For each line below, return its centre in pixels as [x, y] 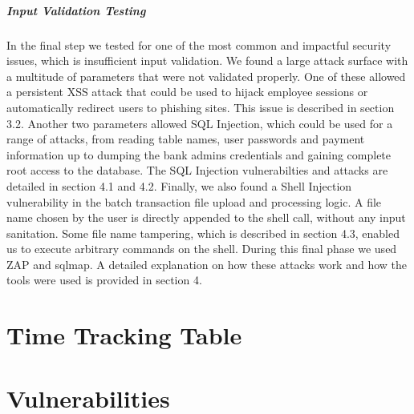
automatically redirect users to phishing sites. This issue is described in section [201, 107]
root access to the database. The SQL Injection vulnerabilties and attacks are [197, 170]
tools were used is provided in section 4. [104, 280]
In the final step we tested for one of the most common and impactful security [199, 44]
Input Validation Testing [76, 10]
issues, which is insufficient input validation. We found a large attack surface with [207, 60]
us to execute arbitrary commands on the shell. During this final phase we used [202, 249]
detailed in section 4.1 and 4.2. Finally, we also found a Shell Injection [179, 185]
